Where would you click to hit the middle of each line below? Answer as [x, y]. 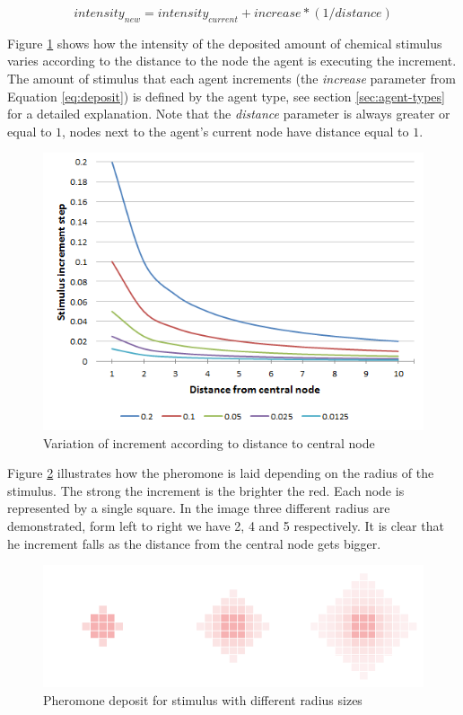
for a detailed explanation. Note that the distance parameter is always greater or [229, 114]
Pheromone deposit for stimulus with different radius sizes [203, 699]
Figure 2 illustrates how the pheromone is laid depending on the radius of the [221, 473]
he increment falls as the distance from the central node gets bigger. [194, 543]
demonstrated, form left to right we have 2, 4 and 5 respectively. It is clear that [226, 525]
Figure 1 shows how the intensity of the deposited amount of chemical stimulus [225, 43]
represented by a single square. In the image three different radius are [199, 508]
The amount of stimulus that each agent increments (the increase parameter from [231, 78]
